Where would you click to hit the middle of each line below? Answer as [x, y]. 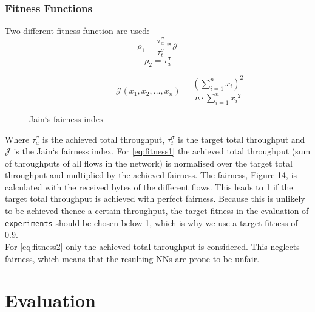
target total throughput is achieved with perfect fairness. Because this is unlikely [155, 199]
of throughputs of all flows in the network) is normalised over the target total [149, 163]
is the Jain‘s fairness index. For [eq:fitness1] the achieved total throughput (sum [162, 151]
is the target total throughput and [241, 139]
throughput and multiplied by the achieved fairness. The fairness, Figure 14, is [151, 175]
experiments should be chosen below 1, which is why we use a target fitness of [151, 222]
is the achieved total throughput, [103, 139]
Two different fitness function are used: [77, 31]
